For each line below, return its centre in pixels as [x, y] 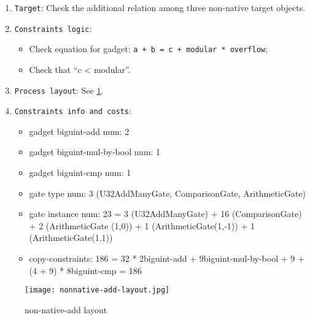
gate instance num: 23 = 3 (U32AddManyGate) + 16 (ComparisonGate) [165, 214]
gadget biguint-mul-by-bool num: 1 [95, 152]
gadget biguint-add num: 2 [79, 131]
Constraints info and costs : [73, 111]
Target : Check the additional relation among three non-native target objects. [160, 7]
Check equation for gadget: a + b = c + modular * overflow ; [148, 49]
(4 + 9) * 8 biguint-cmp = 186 [85, 270]
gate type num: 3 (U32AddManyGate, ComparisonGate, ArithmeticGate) [167, 193]
